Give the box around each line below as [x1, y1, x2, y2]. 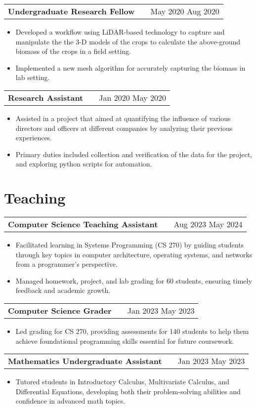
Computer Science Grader [8, 305, 112, 317]
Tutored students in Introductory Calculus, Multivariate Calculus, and [15, 376, 229, 387]
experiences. [15, 132, 52, 143]
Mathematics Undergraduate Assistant [8, 355, 162, 367]
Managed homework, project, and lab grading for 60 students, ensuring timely [15, 275, 252, 286]
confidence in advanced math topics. [15, 396, 126, 406]
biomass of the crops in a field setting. [15, 46, 131, 56]
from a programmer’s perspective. [15, 259, 118, 269]
